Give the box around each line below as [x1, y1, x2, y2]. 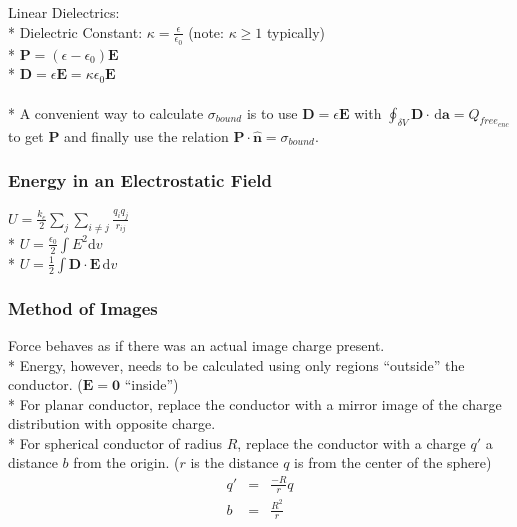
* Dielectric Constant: [8, 21, 143, 42]
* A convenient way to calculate [8, 102, 204, 123]
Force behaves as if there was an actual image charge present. [8, 334, 385, 355]
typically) [267, 21, 325, 42]
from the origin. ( [73, 452, 180, 473]
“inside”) [124, 374, 179, 395]
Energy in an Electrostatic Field [8, 168, 273, 193]
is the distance [190, 452, 279, 473]
